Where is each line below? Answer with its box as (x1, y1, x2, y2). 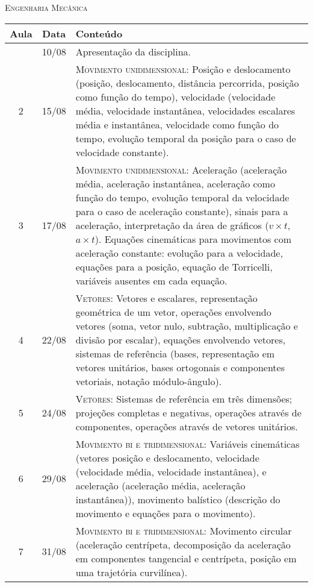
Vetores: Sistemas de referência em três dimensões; (75, 391, 293, 406)
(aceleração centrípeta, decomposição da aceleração (75, 537, 291, 551)
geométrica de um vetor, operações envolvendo (75, 304, 271, 319)
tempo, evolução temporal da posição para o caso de (75, 131, 296, 145)
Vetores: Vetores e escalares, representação (75, 290, 258, 305)
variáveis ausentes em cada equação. (75, 273, 228, 287)
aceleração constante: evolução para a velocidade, (75, 245, 283, 260)
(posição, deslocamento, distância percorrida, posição (75, 75, 299, 90)
